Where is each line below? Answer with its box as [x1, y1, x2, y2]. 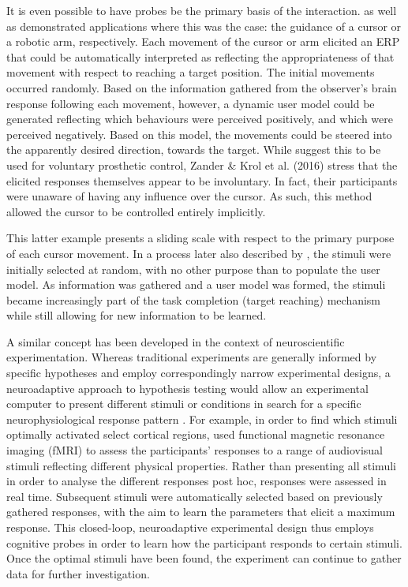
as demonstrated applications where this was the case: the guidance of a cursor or [6, 17, 402, 34]
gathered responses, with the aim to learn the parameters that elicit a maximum [6, 503, 395, 520]
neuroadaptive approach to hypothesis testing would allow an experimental [6, 379, 369, 396]
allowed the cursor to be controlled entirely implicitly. [6, 203, 266, 219]
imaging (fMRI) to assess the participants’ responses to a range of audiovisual [6, 442, 383, 458]
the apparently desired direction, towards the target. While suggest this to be [6, 141, 381, 158]
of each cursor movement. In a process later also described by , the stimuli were [6, 245, 391, 261]
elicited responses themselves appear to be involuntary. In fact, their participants [6, 172, 398, 189]
